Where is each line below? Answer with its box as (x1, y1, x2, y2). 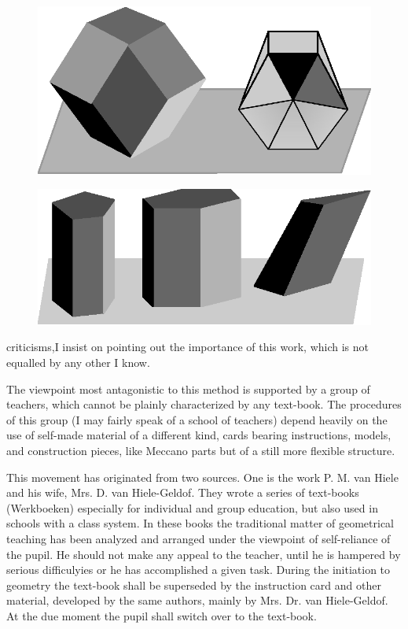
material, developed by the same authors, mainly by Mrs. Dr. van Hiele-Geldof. (6, 592, 388, 609)
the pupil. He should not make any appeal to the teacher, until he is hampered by (6, 546, 401, 562)
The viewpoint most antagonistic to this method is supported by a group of (6, 380, 370, 397)
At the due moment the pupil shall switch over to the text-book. (6, 607, 317, 623)
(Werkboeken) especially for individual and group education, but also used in (6, 499, 378, 516)
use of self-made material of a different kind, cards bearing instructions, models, (6, 427, 391, 443)
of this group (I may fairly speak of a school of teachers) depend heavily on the (6, 411, 388, 427)
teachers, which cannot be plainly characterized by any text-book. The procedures (6, 396, 402, 413)
